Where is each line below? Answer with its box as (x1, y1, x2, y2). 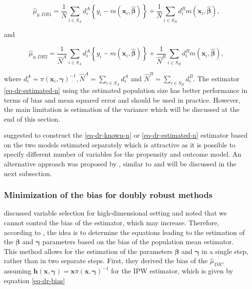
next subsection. (4, 168, 52, 178)
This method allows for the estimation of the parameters (4, 246, 173, 256)
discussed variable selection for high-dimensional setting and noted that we (4, 208, 227, 218)
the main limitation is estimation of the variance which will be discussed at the (4, 104, 240, 114)
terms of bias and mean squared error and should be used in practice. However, (4, 94, 240, 105)
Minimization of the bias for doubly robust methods (4, 189, 213, 201)
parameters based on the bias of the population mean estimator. (42, 236, 234, 247)
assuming (4, 266, 32, 276)
